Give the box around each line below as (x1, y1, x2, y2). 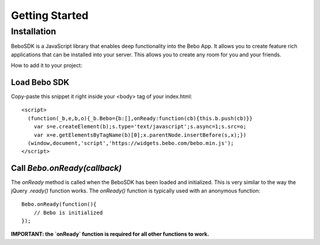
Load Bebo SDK (11, 77, 69, 87)
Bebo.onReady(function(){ (21, 201, 97, 208)
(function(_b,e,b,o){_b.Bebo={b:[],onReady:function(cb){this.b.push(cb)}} (27, 115, 253, 121)
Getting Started (11, 9, 89, 22)
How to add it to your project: (11, 62, 82, 69)
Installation (11, 26, 56, 37)
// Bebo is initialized (33, 209, 103, 216)
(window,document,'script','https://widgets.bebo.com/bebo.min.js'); (27, 140, 234, 147)
